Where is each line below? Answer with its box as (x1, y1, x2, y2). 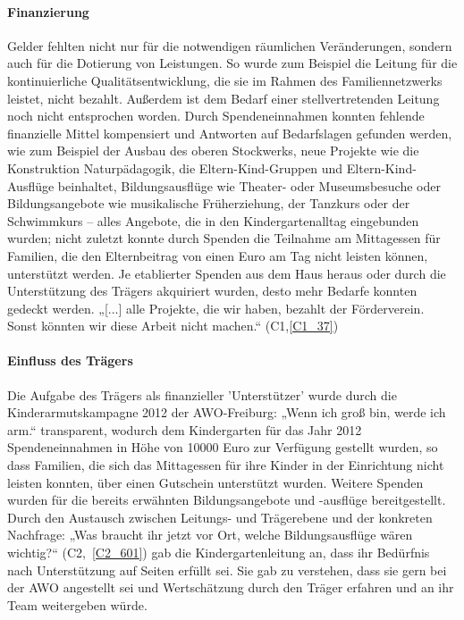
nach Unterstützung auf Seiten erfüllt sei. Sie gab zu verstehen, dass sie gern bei (7, 560, 447, 579)
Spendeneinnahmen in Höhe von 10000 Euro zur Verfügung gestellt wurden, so (7, 438, 438, 457)
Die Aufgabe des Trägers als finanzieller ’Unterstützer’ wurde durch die (7, 385, 397, 404)
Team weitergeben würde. (7, 595, 148, 614)
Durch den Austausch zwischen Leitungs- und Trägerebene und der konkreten (7, 507, 433, 526)
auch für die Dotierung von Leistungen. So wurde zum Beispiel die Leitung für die (7, 54, 458, 72)
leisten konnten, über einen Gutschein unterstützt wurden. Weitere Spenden (7, 473, 424, 491)
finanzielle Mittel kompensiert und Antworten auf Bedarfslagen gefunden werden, (7, 123, 452, 142)
